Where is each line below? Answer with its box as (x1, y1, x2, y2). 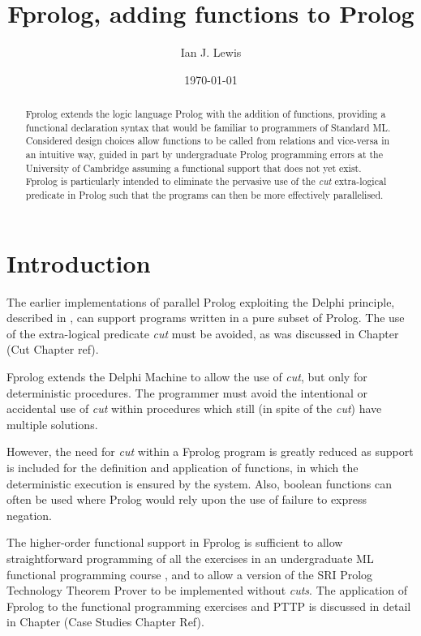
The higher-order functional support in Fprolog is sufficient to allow (6, 534, 343, 551)
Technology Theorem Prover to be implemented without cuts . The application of (6, 582, 408, 599)
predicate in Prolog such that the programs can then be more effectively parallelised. (25, 188, 384, 202)
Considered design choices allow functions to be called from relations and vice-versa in (25, 134, 390, 148)
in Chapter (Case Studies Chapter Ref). (6, 613, 204, 630)
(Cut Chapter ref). (6, 341, 99, 358)
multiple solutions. (6, 415, 98, 432)
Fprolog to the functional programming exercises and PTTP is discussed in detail (6, 597, 411, 614)
